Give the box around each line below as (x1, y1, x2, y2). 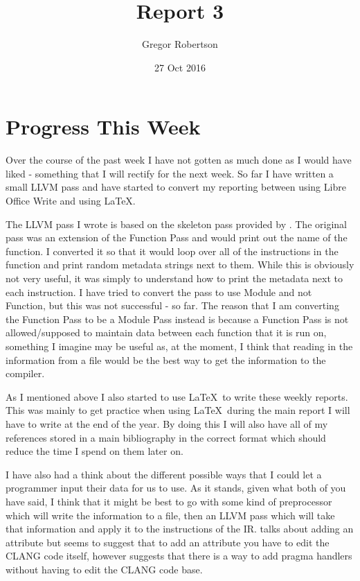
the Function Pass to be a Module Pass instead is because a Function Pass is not (6, 311, 349, 326)
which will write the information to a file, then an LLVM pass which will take (6, 508, 335, 522)
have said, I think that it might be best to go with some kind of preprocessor (6, 494, 332, 508)
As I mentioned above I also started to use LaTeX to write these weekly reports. (6, 389, 348, 404)
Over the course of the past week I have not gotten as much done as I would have (6, 153, 352, 167)
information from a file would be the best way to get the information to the (6, 352, 326, 367)
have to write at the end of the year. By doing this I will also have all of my (6, 416, 328, 431)
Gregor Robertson (142, 37, 218, 51)
